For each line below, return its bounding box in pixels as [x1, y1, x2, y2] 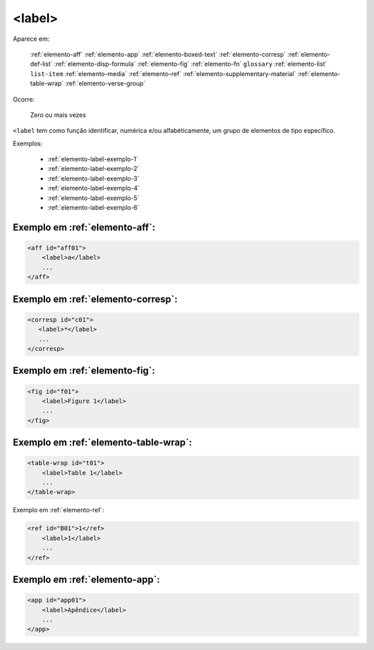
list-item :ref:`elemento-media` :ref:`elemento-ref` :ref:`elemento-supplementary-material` [30, 69, 296, 78]
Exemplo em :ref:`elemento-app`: [12, 574, 161, 586]
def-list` [30, 60, 53, 69]
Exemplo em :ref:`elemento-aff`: [12, 222, 156, 233]
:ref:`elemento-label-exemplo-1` [47, 155, 139, 163]
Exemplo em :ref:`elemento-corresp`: [12, 293, 178, 305]
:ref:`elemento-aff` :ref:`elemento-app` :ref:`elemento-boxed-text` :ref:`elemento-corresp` [30, 50, 287, 58]
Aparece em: [12, 35, 50, 43]
